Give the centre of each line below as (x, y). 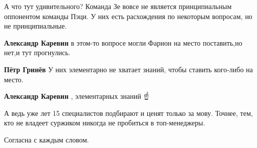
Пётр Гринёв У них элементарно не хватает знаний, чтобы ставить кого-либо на (128, 69)
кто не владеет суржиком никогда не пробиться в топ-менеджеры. (105, 123)
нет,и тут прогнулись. (37, 52)
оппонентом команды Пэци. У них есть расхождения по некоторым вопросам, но (128, 16)
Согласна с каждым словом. (47, 139)
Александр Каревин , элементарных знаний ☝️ (77, 96)
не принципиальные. (35, 26)
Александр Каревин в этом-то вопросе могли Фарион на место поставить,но (123, 42)
